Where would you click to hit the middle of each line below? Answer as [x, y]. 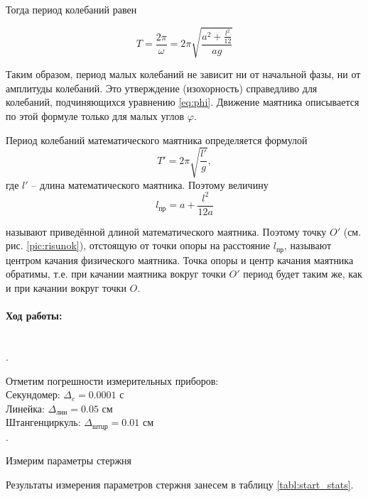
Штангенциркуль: [43, 422]
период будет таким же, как [303, 274]
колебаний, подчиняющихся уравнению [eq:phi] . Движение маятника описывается [183, 102]
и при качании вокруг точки [66, 288]
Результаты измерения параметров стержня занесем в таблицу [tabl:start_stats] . [180, 485]
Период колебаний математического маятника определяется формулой [157, 140]
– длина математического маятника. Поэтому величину [150, 184]
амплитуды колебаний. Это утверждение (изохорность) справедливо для [162, 88]
